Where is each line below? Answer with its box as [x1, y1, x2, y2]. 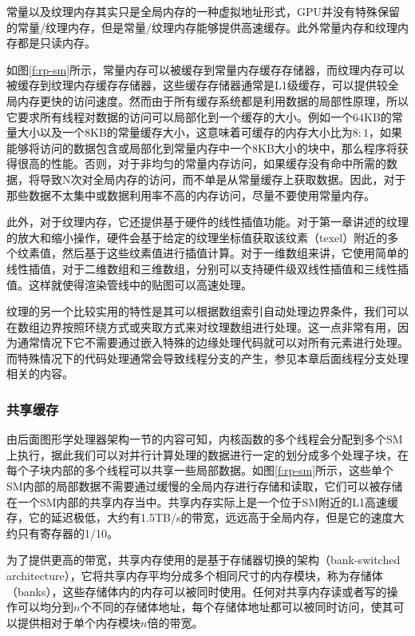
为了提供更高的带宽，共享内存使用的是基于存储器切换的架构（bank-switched [6, 551, 401, 568]
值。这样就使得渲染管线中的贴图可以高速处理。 [6, 276, 252, 292]
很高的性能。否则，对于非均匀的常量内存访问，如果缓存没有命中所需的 [17, 155, 386, 172]
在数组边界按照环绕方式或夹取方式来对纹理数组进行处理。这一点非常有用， [6, 318, 397, 335]
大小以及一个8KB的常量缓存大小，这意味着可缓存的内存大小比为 [17, 124, 353, 141]
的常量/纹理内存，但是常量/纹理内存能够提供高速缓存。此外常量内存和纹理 [6, 18, 397, 35]
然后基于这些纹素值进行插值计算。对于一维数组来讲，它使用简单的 [61, 244, 409, 261]
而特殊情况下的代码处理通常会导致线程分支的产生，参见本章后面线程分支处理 [6, 349, 409, 366]
